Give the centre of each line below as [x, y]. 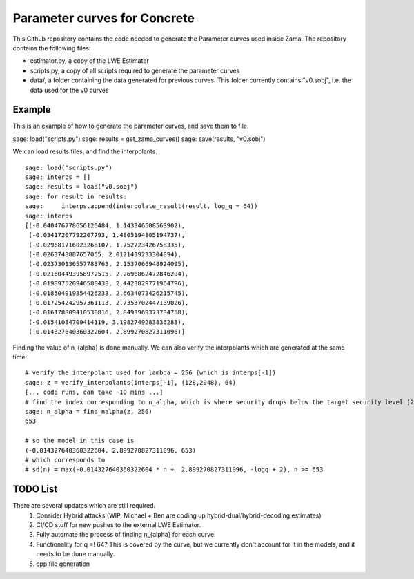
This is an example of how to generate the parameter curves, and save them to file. [131, 126]
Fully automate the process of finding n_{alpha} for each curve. [126, 535]
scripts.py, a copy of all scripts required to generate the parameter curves [135, 70]
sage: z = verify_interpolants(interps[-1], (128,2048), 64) [130, 382]
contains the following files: [52, 48]
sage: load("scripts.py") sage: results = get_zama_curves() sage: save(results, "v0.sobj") [139, 139]
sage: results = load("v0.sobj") [81, 187]
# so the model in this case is [80, 441]
